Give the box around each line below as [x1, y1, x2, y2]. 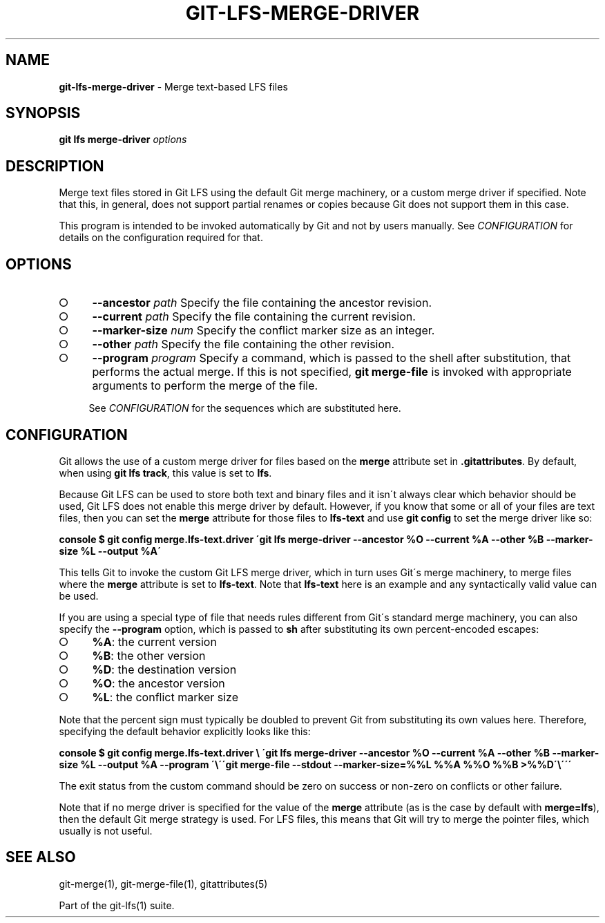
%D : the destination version [92, 662, 237, 676]
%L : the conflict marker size [92, 689, 238, 704]
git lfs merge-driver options [59, 133, 187, 146]
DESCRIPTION [6, 157, 104, 175]
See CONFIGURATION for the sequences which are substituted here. [88, 402, 401, 415]
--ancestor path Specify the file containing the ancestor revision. [92, 296, 432, 310]
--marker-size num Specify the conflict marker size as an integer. [92, 323, 435, 338]
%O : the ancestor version [92, 676, 225, 690]
